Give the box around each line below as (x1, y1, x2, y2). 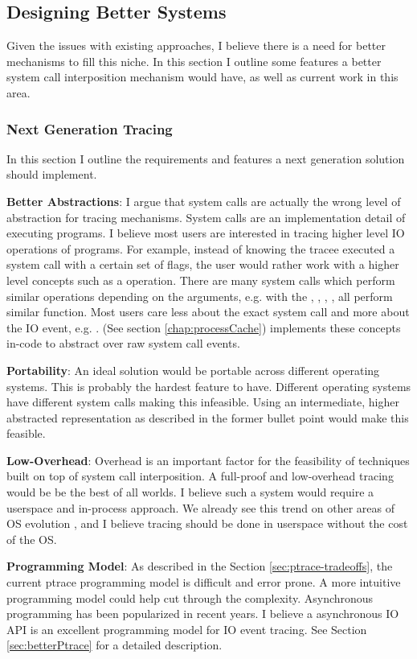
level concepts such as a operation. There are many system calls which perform (6, 271, 395, 288)
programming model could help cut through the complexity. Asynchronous (6, 589, 374, 606)
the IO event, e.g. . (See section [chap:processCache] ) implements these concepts (6, 319, 401, 336)
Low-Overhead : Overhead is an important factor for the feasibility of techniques (6, 451, 410, 468)
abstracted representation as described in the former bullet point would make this (6, 409, 409, 426)
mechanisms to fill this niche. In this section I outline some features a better (6, 52, 382, 69)
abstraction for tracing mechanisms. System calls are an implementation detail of (6, 208, 406, 225)
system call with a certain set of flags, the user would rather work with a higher (6, 256, 399, 273)
